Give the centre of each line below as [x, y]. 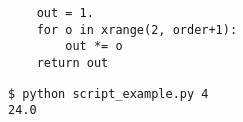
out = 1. [65, 13]
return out [72, 62]
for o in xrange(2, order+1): [137, 29]
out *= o [94, 46]
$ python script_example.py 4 [108, 93]
